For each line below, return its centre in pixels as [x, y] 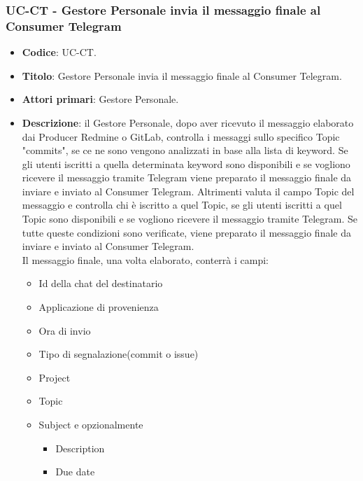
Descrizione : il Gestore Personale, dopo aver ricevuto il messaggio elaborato [188, 122]
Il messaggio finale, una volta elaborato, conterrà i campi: [145, 259]
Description [80, 448]
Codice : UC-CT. [59, 52]
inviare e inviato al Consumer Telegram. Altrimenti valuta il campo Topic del [188, 191]
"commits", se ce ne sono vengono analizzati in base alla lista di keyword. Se [185, 150]
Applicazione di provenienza [99, 307]
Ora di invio [65, 330]
